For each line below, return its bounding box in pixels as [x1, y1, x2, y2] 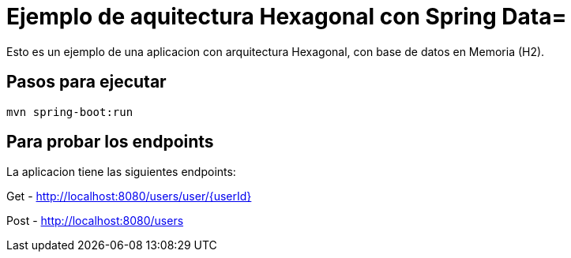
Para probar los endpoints [6, 132, 214, 152]
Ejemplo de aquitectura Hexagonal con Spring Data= [6, 3, 567, 30]
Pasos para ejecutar [6, 72, 167, 92]
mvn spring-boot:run [6, 105, 133, 118]
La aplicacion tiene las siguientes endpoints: [6, 165, 236, 179]
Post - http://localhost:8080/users [6, 214, 184, 228]
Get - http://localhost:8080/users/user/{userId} [6, 189, 252, 204]
